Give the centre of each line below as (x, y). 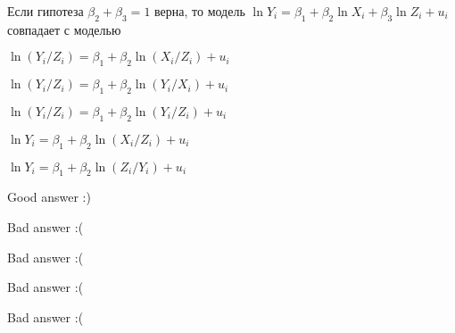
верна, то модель (200, 11)
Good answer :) (49, 197)
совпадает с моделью (64, 29)
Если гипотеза (45, 11)
